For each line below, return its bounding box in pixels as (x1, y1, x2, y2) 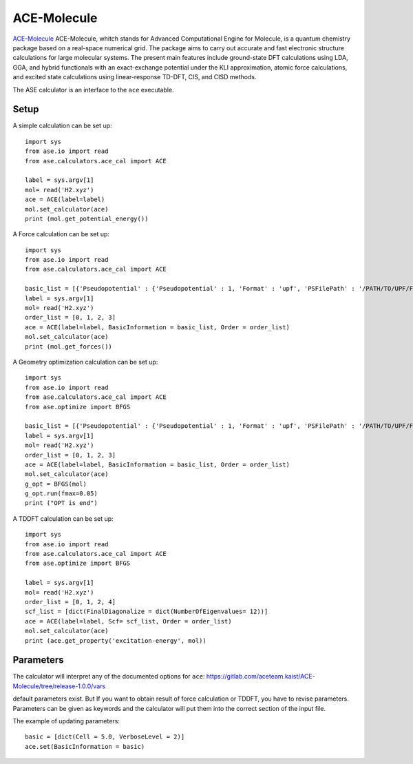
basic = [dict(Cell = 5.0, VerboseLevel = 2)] (25, 733, 185, 741)
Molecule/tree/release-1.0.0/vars (12, 682, 106, 690)
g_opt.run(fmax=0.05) (25, 490, 98, 497)
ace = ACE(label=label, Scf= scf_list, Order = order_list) (25, 617, 232, 625)
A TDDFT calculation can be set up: (12, 514, 114, 523)
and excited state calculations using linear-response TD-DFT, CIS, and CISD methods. (12, 73, 257, 81)
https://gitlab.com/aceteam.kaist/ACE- (206, 672, 316, 681)
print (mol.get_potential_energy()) (25, 214, 149, 223)
